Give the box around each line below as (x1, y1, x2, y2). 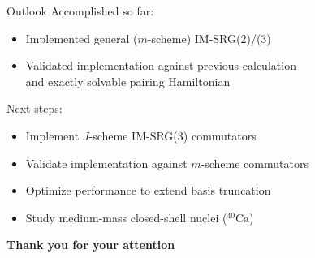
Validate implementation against (25, 154, 188, 171)
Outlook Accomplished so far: (6, 2, 154, 19)
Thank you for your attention (6, 236, 175, 253)
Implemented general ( (25, 29, 138, 46)
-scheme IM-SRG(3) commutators (88, 127, 257, 144)
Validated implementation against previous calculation (25, 57, 296, 74)
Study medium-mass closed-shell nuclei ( (25, 209, 227, 226)
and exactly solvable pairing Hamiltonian (25, 72, 231, 89)
